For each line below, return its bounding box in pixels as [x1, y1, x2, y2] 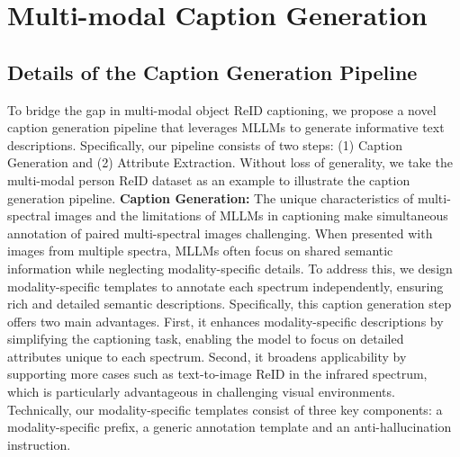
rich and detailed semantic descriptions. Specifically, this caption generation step [7, 294, 452, 313]
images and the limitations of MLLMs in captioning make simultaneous [54, 206, 448, 225]
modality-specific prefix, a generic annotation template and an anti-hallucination [7, 417, 452, 436]
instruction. [7, 435, 71, 453]
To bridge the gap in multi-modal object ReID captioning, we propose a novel [7, 100, 437, 119]
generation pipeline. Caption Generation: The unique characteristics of [7, 188, 414, 207]
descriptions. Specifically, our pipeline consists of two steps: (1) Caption [7, 135, 402, 154]
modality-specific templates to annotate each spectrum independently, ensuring [7, 276, 444, 295]
